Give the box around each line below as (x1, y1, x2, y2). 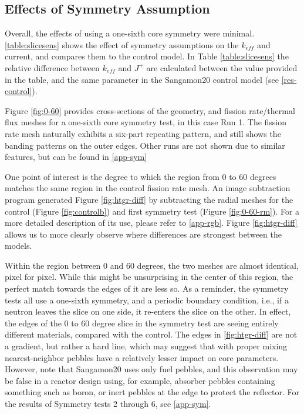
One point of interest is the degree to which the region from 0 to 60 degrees (5, 170, 276, 182)
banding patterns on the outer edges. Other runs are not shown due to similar (5, 139, 285, 151)
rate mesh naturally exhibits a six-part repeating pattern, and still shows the (5, 127, 281, 139)
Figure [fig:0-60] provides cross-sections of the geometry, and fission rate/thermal (5, 104, 295, 116)
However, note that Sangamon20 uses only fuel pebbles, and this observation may (5, 363, 298, 375)
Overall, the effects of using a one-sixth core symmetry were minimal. (5, 27, 255, 39)
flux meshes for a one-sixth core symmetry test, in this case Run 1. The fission (5, 116, 287, 128)
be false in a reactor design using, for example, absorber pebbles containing (5, 374, 275, 386)
